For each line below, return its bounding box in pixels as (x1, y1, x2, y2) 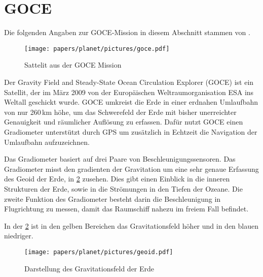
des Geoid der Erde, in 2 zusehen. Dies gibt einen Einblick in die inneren (4, 173, 230, 184)
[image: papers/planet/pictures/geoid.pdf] (24, 248, 173, 256)
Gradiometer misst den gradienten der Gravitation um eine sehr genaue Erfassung (4, 163, 259, 174)
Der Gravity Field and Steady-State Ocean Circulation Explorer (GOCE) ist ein (4, 76, 254, 87)
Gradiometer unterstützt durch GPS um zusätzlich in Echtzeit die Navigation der (4, 126, 257, 137)
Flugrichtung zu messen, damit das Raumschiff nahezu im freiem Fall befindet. (4, 203, 249, 214)
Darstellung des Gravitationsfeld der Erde (24, 263, 155, 273)
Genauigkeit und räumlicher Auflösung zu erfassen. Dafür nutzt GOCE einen (4, 116, 243, 127)
